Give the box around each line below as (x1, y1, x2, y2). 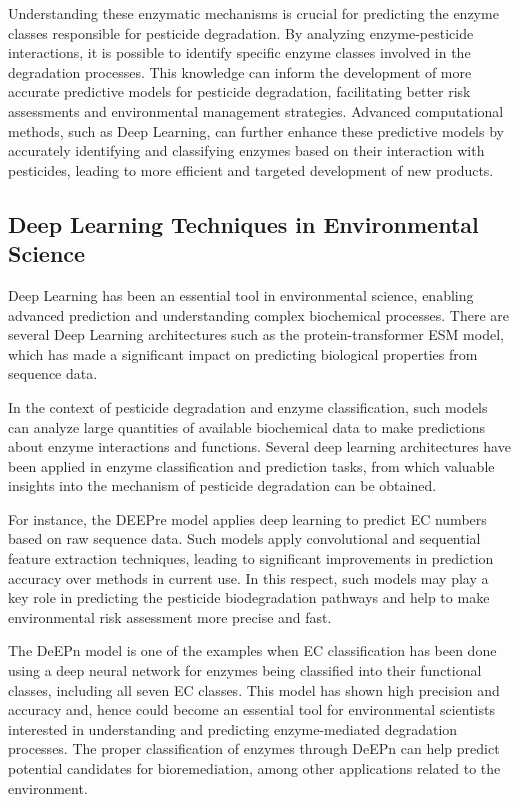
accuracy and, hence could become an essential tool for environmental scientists (8, 699, 495, 720)
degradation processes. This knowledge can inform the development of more (8, 61, 472, 82)
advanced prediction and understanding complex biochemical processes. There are (8, 304, 510, 325)
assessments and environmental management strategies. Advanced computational (8, 100, 504, 121)
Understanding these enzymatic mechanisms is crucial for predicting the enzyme (8, 3, 499, 23)
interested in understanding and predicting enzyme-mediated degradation (8, 718, 458, 739)
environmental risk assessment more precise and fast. (8, 606, 332, 627)
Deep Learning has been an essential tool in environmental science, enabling (8, 284, 474, 305)
